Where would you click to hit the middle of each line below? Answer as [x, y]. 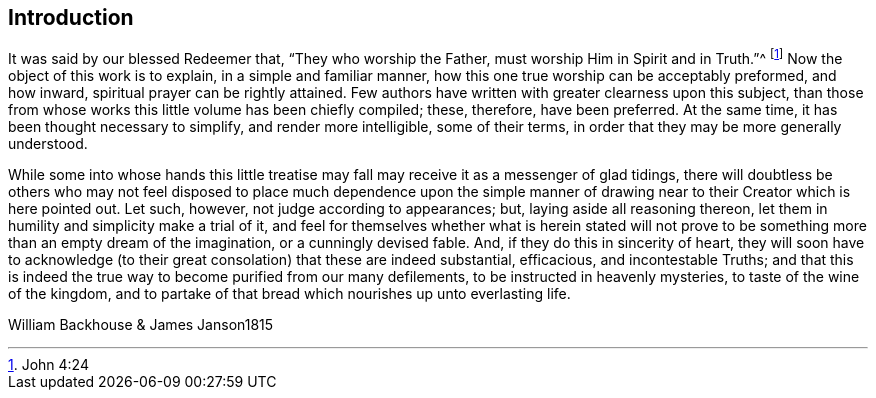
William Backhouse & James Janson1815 [141, 325]
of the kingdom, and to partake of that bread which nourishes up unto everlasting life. [289, 294]
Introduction [71, 17]
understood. [48, 144]
